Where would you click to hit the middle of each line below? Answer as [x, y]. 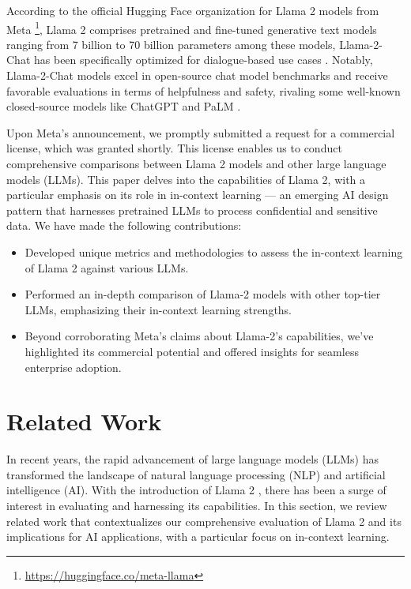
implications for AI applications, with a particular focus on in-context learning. [198, 536]
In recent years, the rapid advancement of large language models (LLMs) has [192, 459]
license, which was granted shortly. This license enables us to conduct [174, 148]
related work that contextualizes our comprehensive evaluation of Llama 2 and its [204, 521]
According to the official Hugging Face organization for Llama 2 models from [193, 10]
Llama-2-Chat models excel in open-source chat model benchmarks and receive [197, 75]
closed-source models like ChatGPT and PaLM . [124, 106]
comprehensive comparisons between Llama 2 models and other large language [196, 163]
